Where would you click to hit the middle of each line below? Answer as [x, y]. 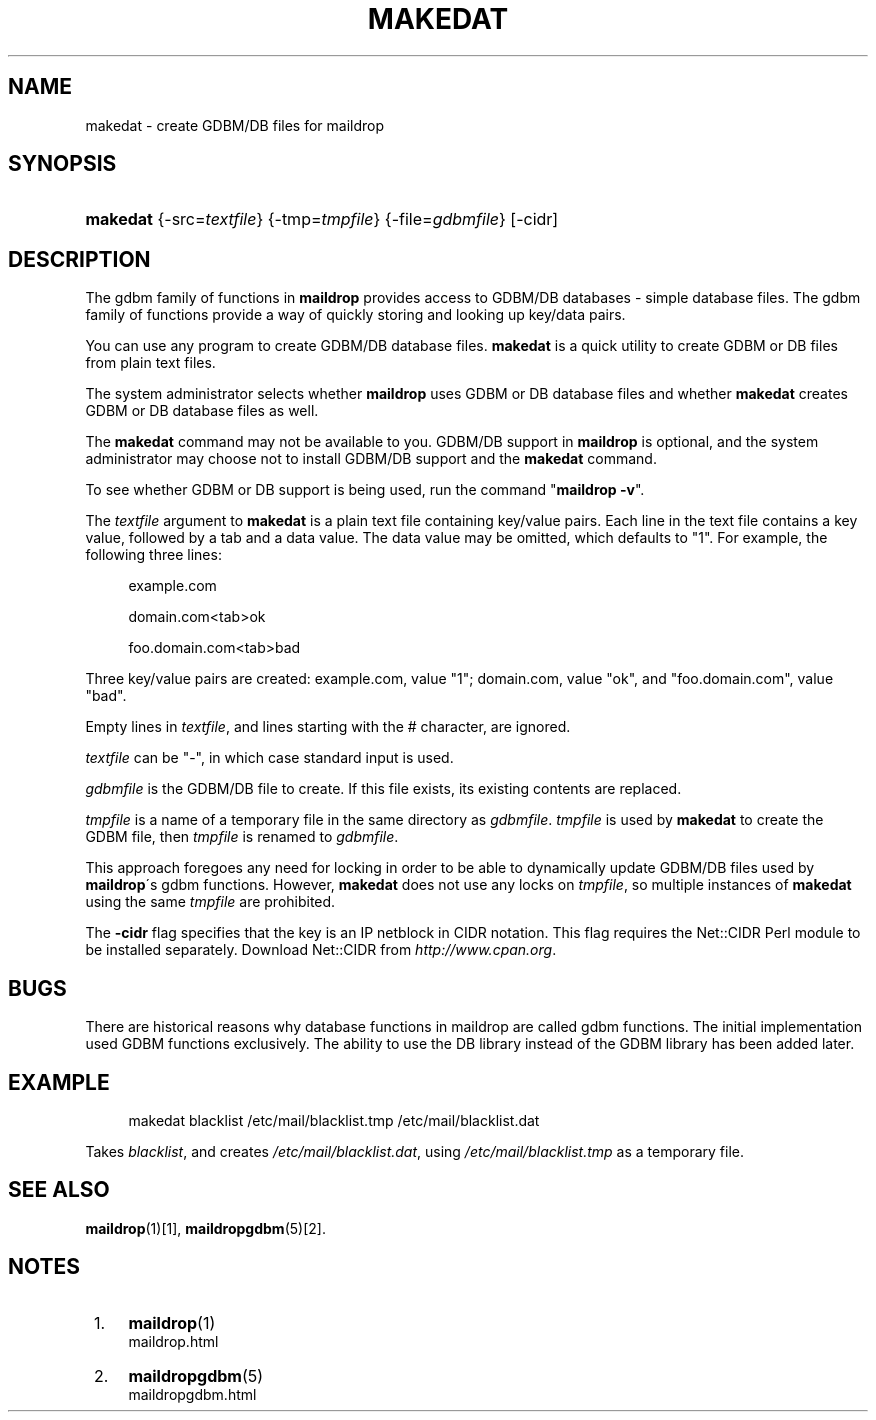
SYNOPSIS [62, 164]
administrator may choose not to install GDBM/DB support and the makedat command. [371, 459]
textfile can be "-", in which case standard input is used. [269, 758]
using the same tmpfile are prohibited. [210, 902]
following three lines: [153, 555]
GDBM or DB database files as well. [202, 411]
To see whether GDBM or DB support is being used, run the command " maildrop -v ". [365, 490]
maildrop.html [173, 1341]
